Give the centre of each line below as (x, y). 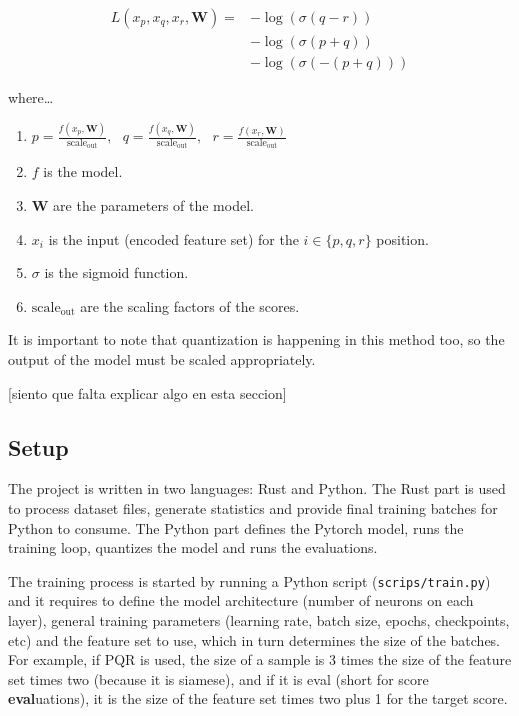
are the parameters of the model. (153, 205)
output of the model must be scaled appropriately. (162, 359)
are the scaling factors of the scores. (190, 305)
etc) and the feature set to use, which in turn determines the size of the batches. (254, 639)
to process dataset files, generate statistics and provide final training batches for (253, 508)
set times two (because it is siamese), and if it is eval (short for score (218, 678)
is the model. (83, 171)
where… (31, 97)
